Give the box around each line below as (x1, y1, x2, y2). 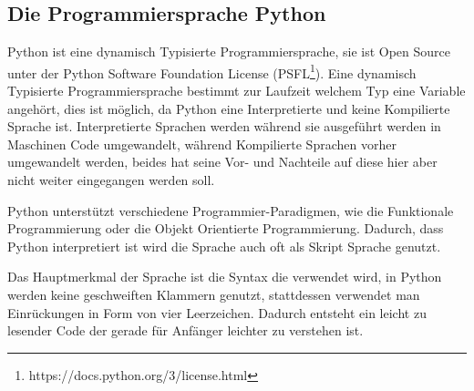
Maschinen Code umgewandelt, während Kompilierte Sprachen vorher (7, 134, 397, 153)
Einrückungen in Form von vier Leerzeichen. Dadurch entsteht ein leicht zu (7, 303, 427, 322)
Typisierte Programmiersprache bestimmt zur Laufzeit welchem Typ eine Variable (7, 81, 466, 100)
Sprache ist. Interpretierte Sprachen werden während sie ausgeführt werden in (7, 117, 441, 136)
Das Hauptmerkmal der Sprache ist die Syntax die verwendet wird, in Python (7, 267, 442, 286)
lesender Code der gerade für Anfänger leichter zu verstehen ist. (7, 321, 364, 340)
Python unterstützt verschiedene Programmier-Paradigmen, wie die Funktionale (7, 201, 454, 220)
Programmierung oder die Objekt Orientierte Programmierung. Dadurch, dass (7, 219, 444, 238)
